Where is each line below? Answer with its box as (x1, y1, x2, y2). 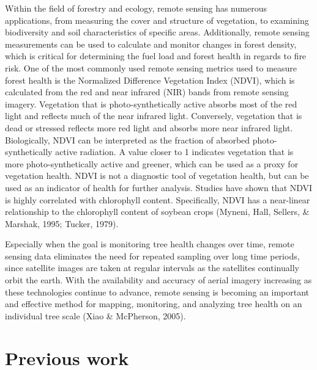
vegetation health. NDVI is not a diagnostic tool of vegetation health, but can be (5, 169, 309, 182)
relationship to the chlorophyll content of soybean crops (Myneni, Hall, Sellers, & (5, 205, 310, 218)
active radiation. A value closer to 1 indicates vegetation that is (55, 145, 294, 158)
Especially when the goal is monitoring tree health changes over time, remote (5, 238, 294, 250)
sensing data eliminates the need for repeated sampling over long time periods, (5, 249, 300, 262)
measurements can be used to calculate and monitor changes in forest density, (5, 37, 297, 50)
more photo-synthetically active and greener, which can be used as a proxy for (5, 157, 299, 170)
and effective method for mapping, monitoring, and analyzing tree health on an (5, 297, 302, 310)
